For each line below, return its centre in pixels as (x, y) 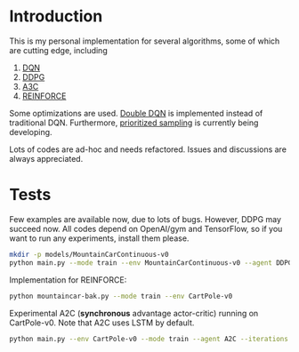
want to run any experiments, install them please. (99, 238)
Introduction (56, 16)
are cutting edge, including (59, 50)
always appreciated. (46, 158)
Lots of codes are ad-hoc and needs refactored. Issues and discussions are (148, 149)
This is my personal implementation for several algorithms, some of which (145, 41)
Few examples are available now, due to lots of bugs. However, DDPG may (145, 219)
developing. (31, 132)
